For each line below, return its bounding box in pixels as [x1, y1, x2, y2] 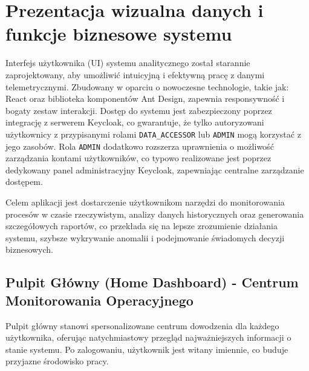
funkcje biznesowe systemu [5, 21, 232, 46]
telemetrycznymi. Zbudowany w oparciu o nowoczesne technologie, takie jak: [5, 80, 289, 93]
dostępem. [5, 175, 43, 188]
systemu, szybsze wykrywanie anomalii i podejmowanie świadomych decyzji [5, 231, 285, 244]
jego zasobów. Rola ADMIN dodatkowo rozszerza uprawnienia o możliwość [5, 139, 274, 152]
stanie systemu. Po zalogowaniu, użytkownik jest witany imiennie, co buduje [5, 343, 288, 355]
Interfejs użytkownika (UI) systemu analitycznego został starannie [5, 56, 250, 69]
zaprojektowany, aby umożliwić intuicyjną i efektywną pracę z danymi [5, 68, 265, 81]
